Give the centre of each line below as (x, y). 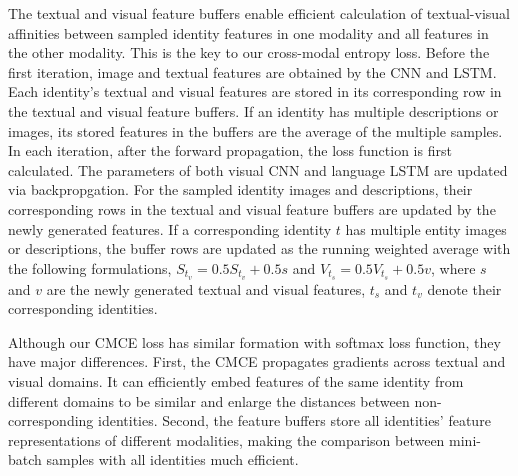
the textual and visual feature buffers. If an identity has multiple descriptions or (253, 110)
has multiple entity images (426, 228)
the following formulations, (90, 267)
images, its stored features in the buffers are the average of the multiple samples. (255, 130)
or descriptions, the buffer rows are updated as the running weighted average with (259, 248)
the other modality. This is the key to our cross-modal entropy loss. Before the (249, 52)
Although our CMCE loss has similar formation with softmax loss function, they (254, 341)
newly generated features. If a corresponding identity (170, 228)
